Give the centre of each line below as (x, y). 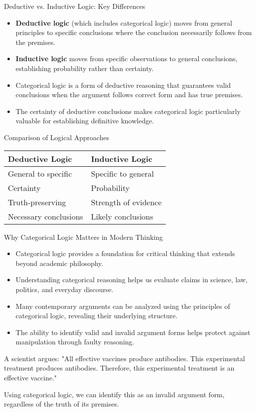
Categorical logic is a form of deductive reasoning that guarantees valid (123, 85)
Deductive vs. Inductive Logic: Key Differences (75, 6)
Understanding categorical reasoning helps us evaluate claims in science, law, (131, 280)
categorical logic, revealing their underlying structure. (96, 316)
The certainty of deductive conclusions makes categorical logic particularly (128, 111)
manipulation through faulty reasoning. (75, 342)
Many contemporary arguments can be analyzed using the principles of (123, 306)
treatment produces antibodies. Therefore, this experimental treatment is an (119, 368)
